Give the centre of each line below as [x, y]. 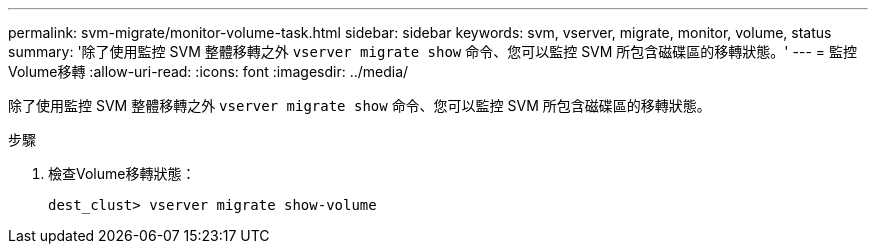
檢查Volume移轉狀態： [122, 173]
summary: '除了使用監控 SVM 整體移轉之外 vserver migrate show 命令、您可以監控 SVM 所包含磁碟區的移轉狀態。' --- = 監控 [432, 51]
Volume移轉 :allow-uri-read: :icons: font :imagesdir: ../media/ [208, 71]
